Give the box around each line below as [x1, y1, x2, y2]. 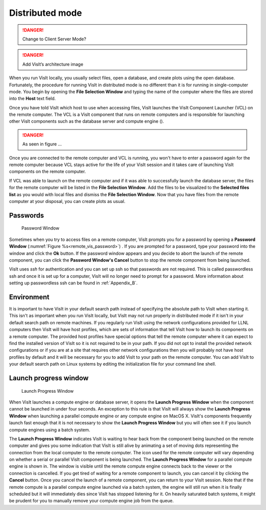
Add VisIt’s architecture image [22, 61, 84, 67]
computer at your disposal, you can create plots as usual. [9, 198, 126, 204]
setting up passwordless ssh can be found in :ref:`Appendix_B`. [9, 280, 138, 286]
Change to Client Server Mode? [22, 36, 86, 42]
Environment [9, 293, 50, 301]
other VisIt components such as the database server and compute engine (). [9, 118, 165, 124]
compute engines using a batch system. [9, 427, 91, 433]
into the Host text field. [9, 96, 56, 102]
